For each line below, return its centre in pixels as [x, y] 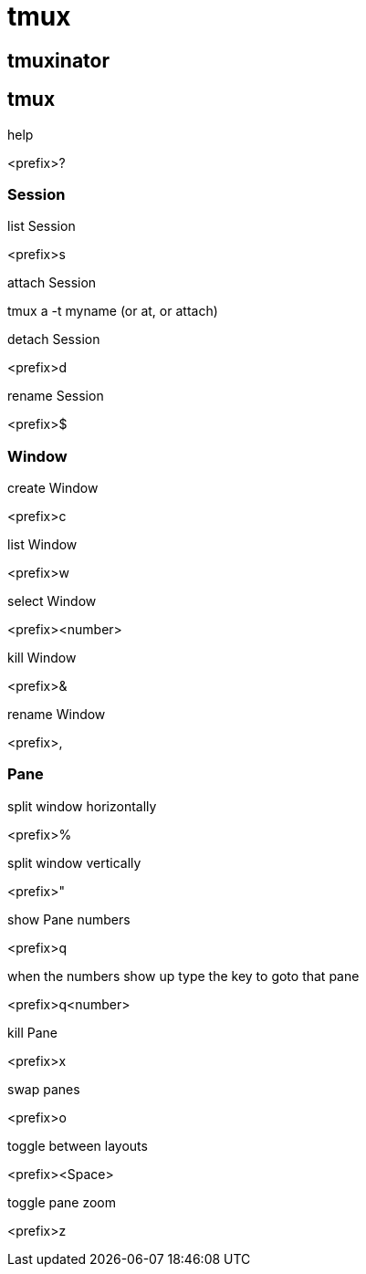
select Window [52, 601]
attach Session [52, 283]
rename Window [57, 715]
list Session [42, 226]
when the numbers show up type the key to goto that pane [183, 976]
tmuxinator [58, 60]
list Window [42, 545]
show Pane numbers [69, 919]
